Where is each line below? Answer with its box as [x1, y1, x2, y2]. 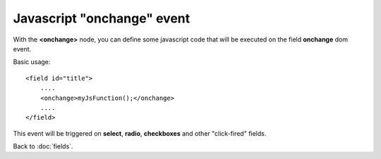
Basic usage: [13, 58, 51, 66]
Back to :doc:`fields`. [13, 142, 73, 151]
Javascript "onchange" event [13, 11, 190, 26]
